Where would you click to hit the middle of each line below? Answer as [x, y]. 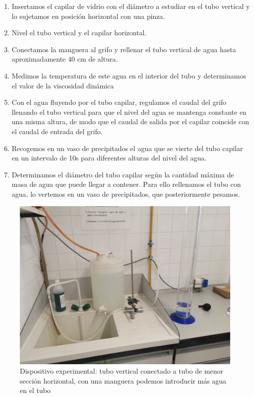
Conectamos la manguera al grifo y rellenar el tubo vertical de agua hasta [124, 49]
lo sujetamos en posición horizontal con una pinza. [88, 16]
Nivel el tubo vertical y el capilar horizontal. [79, 33]
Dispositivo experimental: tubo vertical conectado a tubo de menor [122, 371]
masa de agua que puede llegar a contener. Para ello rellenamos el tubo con [126, 184]
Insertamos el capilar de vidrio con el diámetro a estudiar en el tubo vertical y [131, 6]
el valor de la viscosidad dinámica [63, 85]
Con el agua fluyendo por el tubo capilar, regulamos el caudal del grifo [119, 102]
